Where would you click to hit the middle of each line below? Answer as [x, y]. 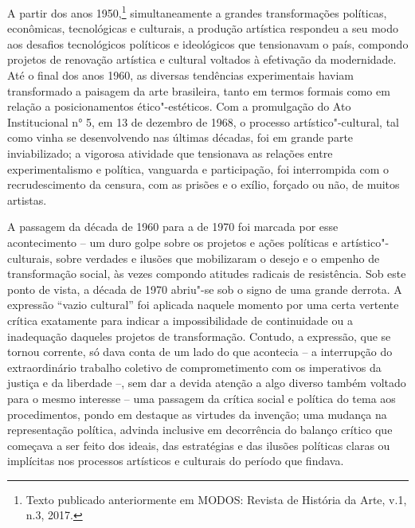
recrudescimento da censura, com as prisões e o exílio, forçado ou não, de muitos [204, 184]
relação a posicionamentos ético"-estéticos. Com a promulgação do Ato [179, 106]
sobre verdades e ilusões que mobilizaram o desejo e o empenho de [218, 258]
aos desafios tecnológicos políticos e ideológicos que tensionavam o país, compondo [208, 43]
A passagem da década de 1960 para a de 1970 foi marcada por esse [173, 227]
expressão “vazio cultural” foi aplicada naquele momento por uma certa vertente [203, 305]
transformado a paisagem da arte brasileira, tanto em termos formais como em [199, 90]
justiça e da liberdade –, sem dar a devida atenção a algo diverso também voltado [207, 383]
